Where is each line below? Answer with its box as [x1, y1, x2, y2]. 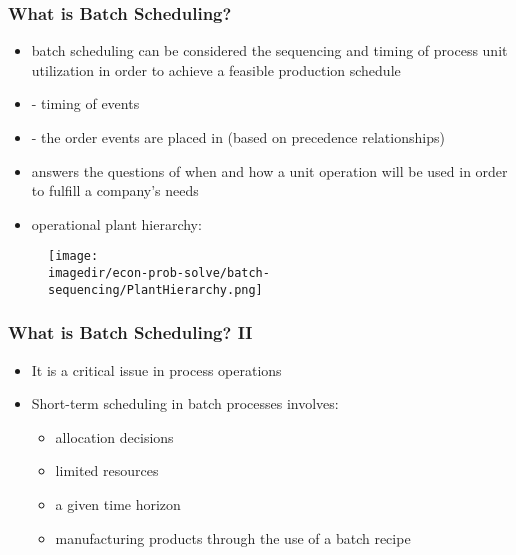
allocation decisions [55, 426, 174, 447]
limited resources [55, 460, 159, 481]
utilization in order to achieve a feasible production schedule [31, 59, 401, 80]
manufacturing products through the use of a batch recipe [55, 527, 411, 548]
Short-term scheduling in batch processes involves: [31, 393, 339, 414]
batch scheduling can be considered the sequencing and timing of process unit [31, 40, 508, 61]
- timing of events [31, 93, 140, 114]
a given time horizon [55, 493, 181, 514]
